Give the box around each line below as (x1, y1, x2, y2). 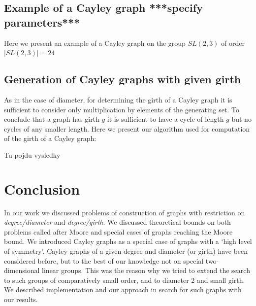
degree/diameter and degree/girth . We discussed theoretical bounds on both (4, 217, 231, 227)
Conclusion (4, 178, 80, 199)
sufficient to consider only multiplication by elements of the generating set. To (4, 104, 239, 114)
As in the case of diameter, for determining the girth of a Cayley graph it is (4, 94, 232, 104)
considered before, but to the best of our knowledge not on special (4, 255, 204, 266)
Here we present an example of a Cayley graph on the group (4, 37, 186, 48)
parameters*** (4, 14, 80, 30)
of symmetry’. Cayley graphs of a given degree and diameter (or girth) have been (4, 246, 248, 256)
